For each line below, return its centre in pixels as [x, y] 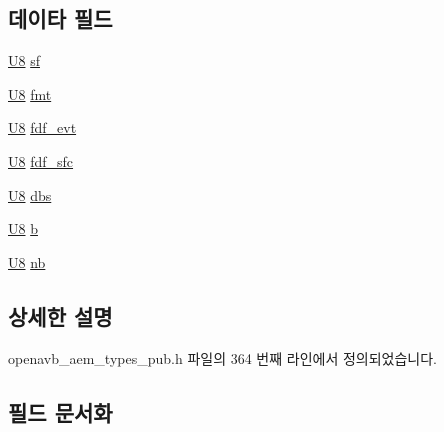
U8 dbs [30, 194]
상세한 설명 [60, 315]
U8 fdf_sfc [41, 160]
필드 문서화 [60, 411]
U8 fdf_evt [42, 127]
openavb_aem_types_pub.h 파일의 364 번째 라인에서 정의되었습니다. [223, 357]
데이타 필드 [60, 18]
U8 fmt [30, 93]
